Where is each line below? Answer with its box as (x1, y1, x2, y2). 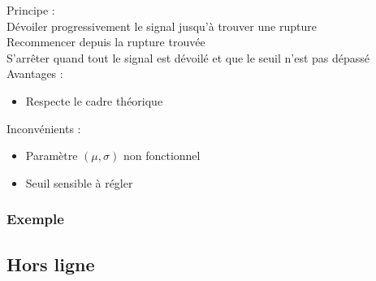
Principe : (6, 2, 55, 18)
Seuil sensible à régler (25, 174, 133, 191)
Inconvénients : (6, 119, 81, 136)
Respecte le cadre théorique (25, 92, 163, 109)
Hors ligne (6, 251, 95, 276)
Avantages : (6, 65, 63, 82)
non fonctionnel (123, 147, 201, 164)
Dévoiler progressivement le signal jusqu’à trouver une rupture (6, 17, 317, 34)
